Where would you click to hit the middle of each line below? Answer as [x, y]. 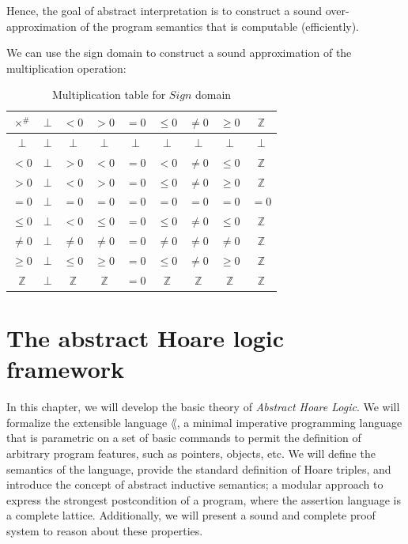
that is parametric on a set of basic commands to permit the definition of [184, 438]
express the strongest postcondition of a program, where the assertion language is [204, 499]
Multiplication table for [109, 94]
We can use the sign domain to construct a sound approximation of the [179, 53]
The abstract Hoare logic [145, 338]
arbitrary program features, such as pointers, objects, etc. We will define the [191, 453]
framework [66, 369]
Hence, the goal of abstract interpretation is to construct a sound [164, 10]
